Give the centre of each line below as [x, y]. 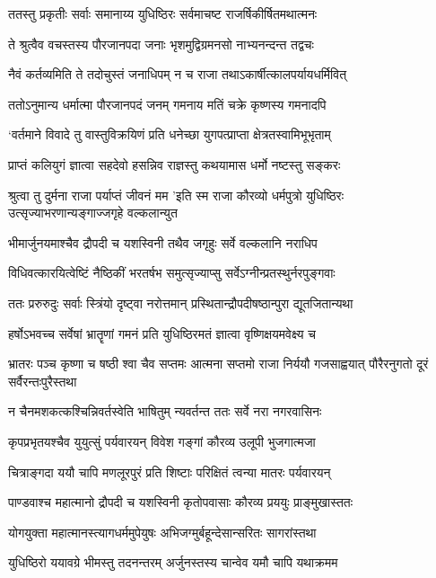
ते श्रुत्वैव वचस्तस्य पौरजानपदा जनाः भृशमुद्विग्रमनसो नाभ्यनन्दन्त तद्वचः [161, 44]
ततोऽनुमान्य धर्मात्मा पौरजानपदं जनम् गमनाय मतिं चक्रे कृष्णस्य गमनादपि [167, 104]
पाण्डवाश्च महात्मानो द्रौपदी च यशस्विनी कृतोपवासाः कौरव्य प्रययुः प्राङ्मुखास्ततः [181, 502]
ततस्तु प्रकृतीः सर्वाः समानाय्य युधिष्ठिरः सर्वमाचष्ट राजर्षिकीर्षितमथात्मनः [163, 13]
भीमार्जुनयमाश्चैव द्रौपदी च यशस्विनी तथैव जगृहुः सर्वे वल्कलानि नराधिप [163, 242]
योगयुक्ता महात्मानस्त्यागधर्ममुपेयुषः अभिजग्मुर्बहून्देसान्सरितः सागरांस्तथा [162, 532]
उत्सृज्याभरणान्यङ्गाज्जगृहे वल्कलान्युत [93, 213]
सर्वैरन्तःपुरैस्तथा [43, 381]
